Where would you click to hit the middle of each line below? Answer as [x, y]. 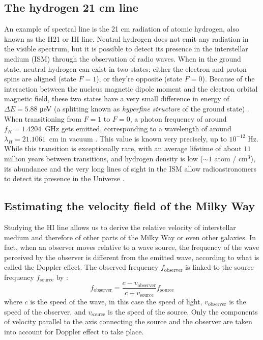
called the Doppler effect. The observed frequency [81, 267]
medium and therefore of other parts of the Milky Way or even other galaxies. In [130, 237]
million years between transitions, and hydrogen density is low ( [104, 158]
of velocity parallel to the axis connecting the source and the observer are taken [128, 321]
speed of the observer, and [45, 311]
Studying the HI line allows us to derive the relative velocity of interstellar [120, 227]
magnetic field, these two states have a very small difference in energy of [117, 98]
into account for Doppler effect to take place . [74, 331]
